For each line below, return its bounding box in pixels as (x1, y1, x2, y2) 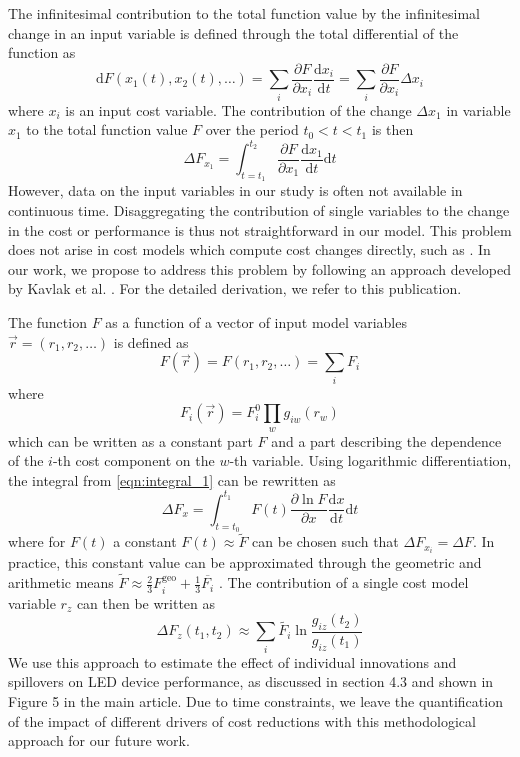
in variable (446, 99, 511, 120)
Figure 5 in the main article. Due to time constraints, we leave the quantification (8, 690, 503, 711)
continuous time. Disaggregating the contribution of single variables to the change (8, 200, 510, 221)
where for (8, 531, 66, 552)
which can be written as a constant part (8, 430, 253, 451)
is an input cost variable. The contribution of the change (65, 99, 412, 120)
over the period (205, 119, 299, 140)
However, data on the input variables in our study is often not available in (8, 180, 463, 201)
